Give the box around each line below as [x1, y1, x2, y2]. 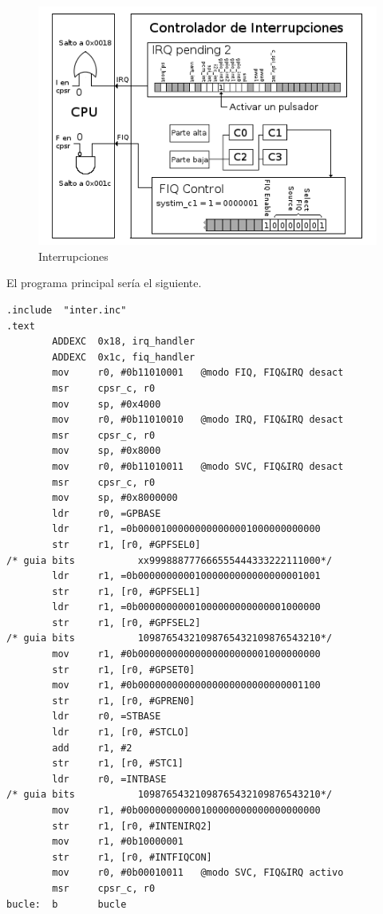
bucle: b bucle [6, 898, 127, 910]
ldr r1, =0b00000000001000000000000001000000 [52, 601, 321, 613]
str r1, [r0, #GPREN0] [52, 695, 195, 707]
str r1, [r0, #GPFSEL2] [52, 617, 201, 628]
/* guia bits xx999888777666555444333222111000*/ [6, 554, 333, 566]
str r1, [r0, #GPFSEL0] [52, 538, 201, 550]
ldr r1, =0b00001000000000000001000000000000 [52, 523, 321, 535]
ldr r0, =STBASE [52, 711, 161, 723]
